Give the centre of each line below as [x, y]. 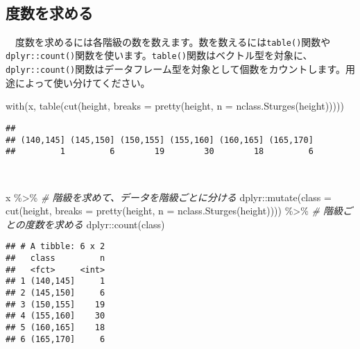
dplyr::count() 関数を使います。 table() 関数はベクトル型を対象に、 [159, 55]
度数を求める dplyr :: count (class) [95, 224]
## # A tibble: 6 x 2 [55, 247]
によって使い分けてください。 [83, 82]
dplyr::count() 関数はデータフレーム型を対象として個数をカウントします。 [175, 69]
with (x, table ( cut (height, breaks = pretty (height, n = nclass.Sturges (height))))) [175, 106]
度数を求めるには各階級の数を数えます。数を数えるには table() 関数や [173, 41]
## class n [55, 258]
